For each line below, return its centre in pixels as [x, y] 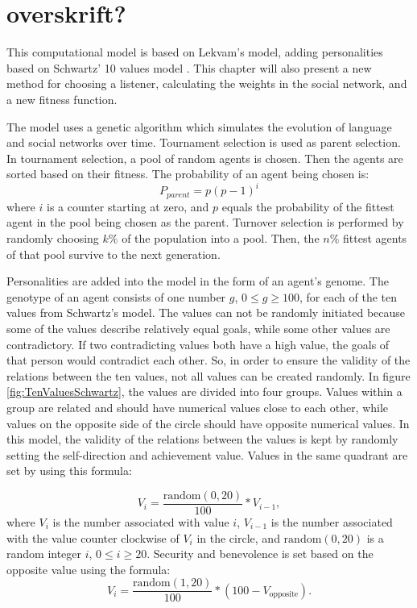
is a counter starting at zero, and [128, 206]
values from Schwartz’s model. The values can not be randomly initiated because [206, 312]
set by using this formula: [69, 471]
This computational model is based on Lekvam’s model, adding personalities [195, 52]
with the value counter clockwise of [93, 537]
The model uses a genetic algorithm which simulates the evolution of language [199, 126]
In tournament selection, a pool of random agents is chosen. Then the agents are [205, 158]
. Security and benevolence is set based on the [260, 554]
